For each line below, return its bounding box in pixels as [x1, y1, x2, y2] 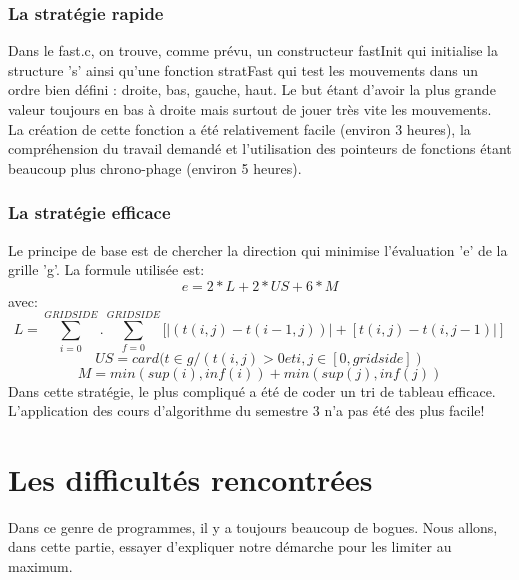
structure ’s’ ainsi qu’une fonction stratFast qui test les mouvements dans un [8, 59, 479, 80]
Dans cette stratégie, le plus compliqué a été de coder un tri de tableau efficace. [8, 380, 496, 401]
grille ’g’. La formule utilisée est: [8, 259, 205, 280]
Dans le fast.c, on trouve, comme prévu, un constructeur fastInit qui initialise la [8, 40, 498, 61]
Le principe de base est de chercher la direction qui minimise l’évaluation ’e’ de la [8, 239, 508, 260]
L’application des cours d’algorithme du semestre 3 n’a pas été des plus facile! [8, 400, 485, 421]
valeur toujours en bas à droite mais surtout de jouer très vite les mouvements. [8, 99, 492, 119]
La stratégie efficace [8, 200, 171, 225]
